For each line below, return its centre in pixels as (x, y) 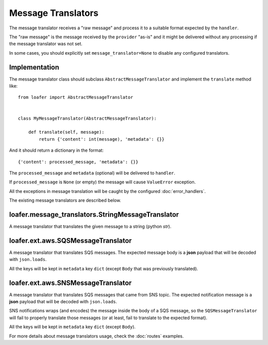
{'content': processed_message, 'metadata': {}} (78, 162)
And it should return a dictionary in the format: (56, 150)
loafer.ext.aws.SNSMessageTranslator (70, 283)
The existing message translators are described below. (65, 200)
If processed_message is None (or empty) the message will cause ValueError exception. (102, 182)
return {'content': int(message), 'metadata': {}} (102, 139)
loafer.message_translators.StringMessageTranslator (94, 215)
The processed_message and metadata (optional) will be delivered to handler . (92, 173)
